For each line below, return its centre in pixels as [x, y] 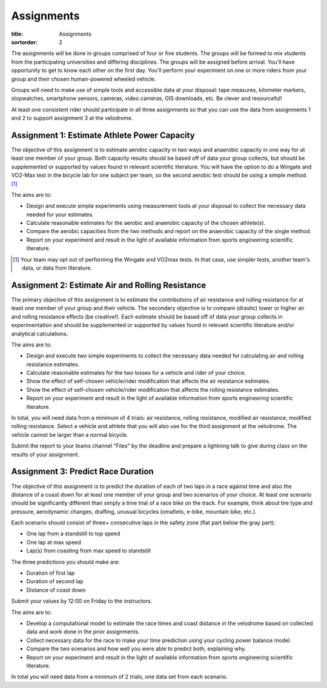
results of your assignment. [45, 454]
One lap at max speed [54, 542]
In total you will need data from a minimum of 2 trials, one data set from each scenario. [119, 677]
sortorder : [24, 42]
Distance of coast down [56, 590]
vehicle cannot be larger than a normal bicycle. [70, 435]
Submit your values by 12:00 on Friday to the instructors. [82, 601]
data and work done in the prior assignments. [83, 632]
